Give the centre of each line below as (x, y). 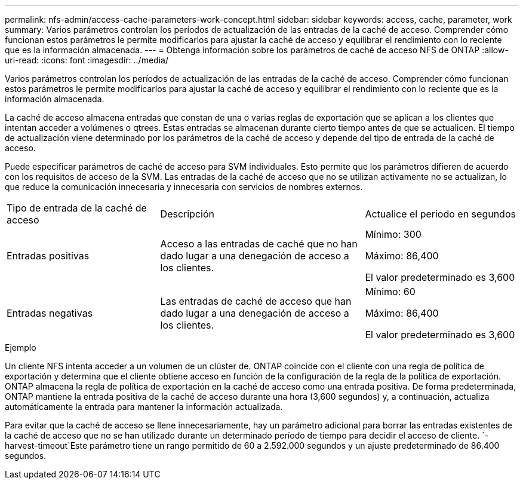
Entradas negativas (50, 313)
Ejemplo (21, 347)
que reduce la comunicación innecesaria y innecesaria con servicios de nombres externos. (184, 187)
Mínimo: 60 (390, 292)
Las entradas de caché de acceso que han (256, 301)
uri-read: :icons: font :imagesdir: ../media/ (87, 60)
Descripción (187, 214)
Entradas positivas (48, 256)
